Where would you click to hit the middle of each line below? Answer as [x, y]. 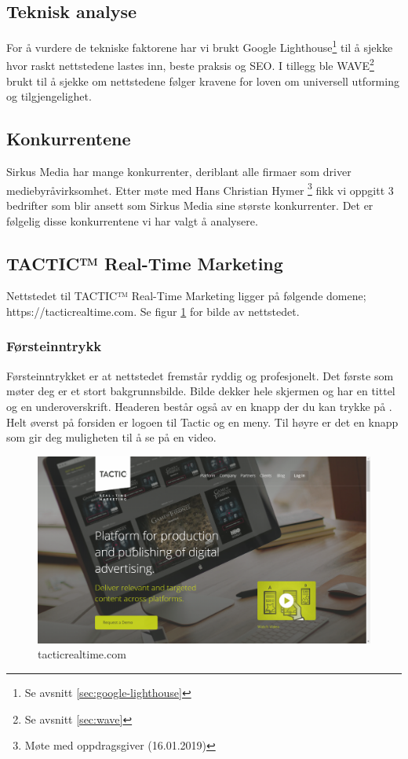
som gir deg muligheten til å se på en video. [111, 437]
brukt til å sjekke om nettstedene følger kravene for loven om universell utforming [203, 81]
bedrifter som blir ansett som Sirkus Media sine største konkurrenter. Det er [190, 205]
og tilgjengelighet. [49, 96]
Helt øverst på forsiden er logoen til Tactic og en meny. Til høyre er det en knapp [202, 422]
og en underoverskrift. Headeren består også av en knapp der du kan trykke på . [199, 406]
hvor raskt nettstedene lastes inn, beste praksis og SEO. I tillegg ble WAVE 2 [190, 64]
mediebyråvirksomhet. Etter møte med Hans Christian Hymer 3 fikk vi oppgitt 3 [200, 189]
